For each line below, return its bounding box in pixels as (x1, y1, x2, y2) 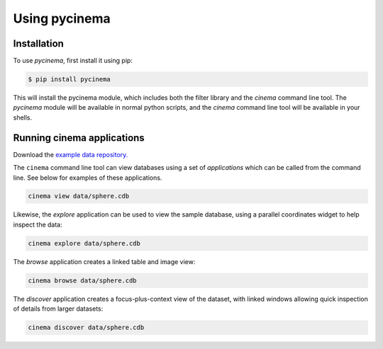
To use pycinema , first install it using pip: (13, 57, 133, 65)
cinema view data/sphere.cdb (28, 192, 130, 200)
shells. (13, 113, 33, 122)
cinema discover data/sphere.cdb (28, 324, 145, 332)
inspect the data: (13, 220, 63, 229)
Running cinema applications (13, 132, 145, 144)
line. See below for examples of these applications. (13, 173, 162, 182)
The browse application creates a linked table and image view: (13, 257, 196, 265)
